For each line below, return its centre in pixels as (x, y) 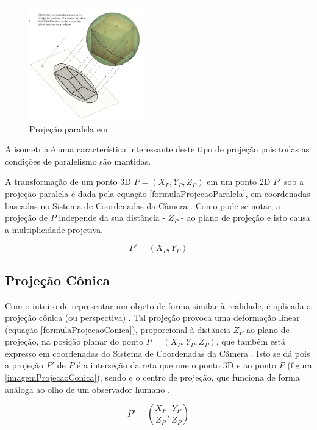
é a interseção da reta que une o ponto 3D (155, 365)
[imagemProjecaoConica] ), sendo (66, 377)
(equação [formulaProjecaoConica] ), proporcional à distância (118, 329)
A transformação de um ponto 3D (68, 181)
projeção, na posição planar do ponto (74, 341)
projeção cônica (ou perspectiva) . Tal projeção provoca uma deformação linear (152, 317)
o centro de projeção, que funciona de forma (218, 377)
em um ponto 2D (239, 181)
